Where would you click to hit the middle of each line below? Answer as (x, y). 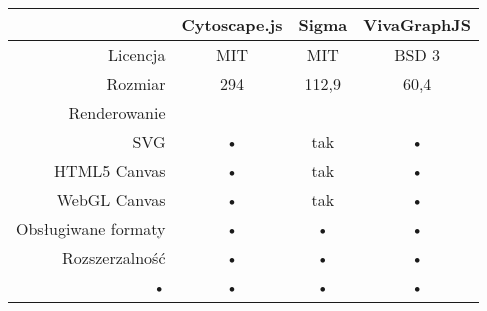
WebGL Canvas (111, 199)
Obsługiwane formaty (91, 228)
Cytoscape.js (232, 24)
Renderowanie (117, 112)
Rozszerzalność (114, 257)
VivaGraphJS (417, 24)
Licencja (136, 54)
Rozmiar (136, 83)
